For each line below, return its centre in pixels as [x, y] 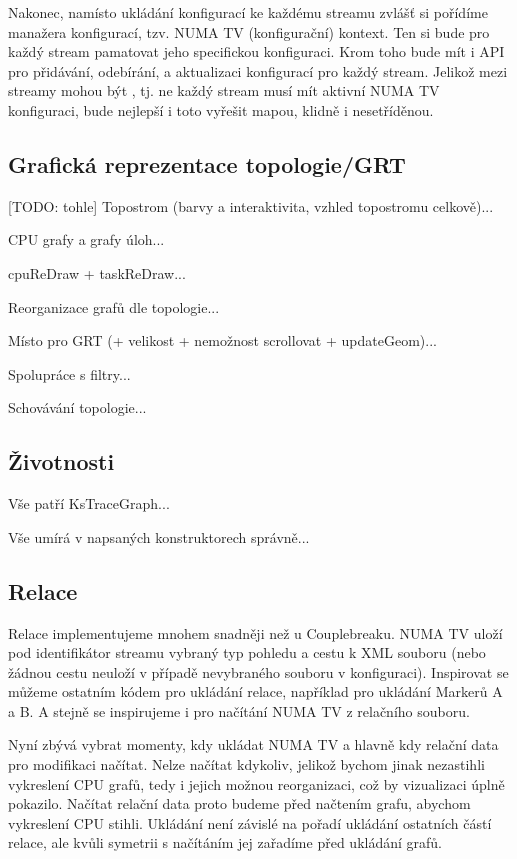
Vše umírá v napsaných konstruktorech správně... [159, 536]
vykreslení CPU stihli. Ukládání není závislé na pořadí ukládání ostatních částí [250, 822]
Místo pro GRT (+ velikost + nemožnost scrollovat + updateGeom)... [222, 340]
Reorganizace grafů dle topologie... [114, 306]
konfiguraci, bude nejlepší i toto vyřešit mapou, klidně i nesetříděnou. [221, 109]
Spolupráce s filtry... [69, 373]
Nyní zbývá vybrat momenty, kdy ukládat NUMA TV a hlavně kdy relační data [253, 744]
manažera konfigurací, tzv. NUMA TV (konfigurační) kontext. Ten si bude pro [249, 31]
